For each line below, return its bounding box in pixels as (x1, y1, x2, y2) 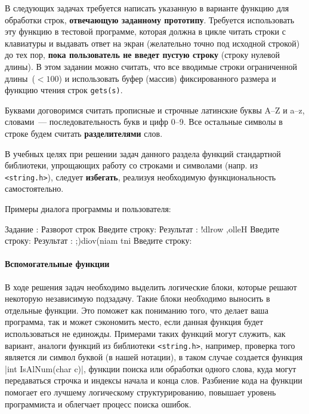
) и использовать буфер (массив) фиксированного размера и (58, 72, 276, 84)
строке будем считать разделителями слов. (5, 127, 163, 139)
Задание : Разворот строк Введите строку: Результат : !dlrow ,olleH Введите (5, 222, 280, 235)
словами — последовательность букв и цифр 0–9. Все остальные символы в (5, 115, 283, 128)
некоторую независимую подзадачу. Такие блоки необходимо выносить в (5, 292, 270, 305)
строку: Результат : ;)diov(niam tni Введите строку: (5, 234, 192, 247)
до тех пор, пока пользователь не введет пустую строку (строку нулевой (5, 48, 280, 61)
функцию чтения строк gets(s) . (5, 84, 123, 96)
